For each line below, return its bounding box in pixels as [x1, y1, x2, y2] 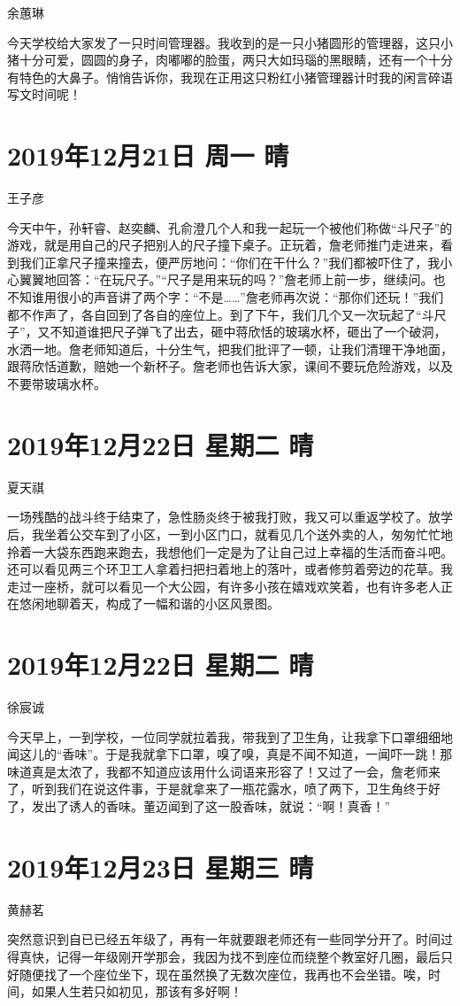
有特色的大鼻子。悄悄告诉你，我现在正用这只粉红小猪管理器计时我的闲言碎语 [7, 67, 453, 86]
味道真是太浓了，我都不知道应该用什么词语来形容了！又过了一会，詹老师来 [7, 762, 441, 780]
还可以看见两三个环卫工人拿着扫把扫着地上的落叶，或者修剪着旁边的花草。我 [7, 560, 453, 578]
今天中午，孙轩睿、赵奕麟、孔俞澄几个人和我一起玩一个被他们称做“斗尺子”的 [7, 218, 453, 236]
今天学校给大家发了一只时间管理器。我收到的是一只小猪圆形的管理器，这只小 [7, 33, 453, 51]
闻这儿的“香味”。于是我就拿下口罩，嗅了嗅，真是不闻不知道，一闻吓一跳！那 [7, 745, 453, 763]
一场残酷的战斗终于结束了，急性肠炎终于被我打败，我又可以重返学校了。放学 [7, 507, 453, 526]
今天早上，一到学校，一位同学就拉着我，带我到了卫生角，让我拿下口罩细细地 [7, 727, 453, 746]
